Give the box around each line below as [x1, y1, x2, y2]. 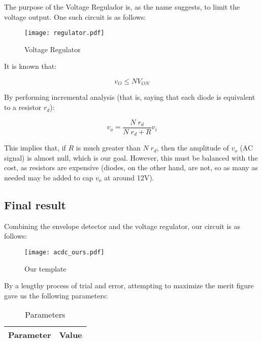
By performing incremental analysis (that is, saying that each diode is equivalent [4, 92, 255, 102]
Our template [24, 263, 67, 274]
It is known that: [4, 61, 57, 71]
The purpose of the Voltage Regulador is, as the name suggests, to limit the [4, 2, 240, 12]
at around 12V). [104, 172, 154, 182]
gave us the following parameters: [4, 290, 108, 300]
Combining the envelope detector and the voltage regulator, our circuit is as [4, 220, 241, 231]
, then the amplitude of [156, 142, 229, 153]
